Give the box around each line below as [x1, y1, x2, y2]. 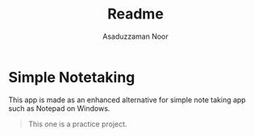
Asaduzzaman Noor [102, 31, 169, 41]
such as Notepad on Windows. [8, 103, 110, 113]
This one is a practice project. [27, 118, 127, 129]
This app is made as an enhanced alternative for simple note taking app [8, 94, 246, 105]
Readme [107, 5, 164, 23]
